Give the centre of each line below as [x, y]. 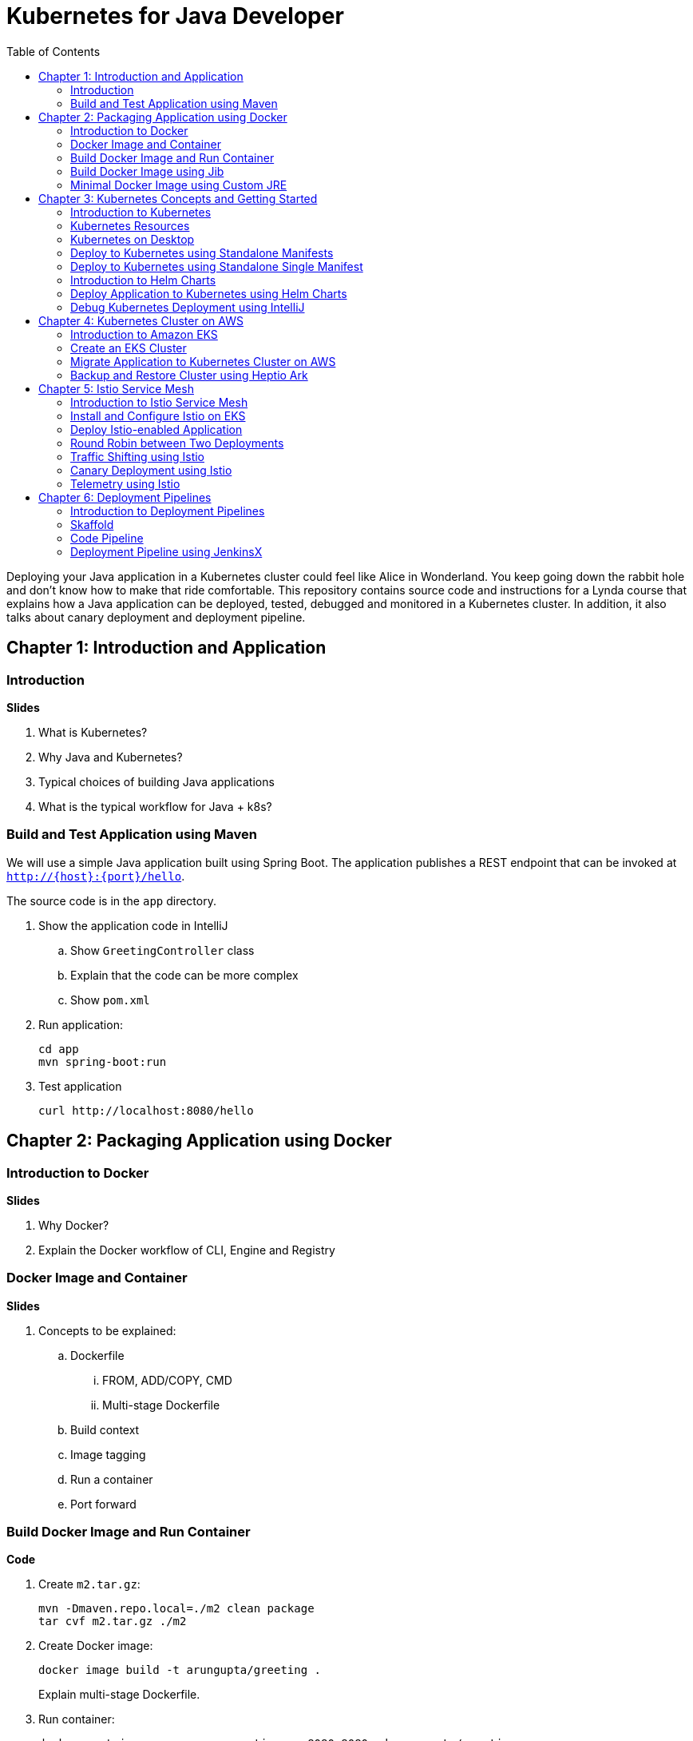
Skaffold [92, 524]
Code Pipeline [107, 538]
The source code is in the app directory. [111, 900]
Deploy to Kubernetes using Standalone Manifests [202, 252]
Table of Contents [53, 51]
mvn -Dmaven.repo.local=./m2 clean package [176, 1609]
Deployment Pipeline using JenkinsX [166, 551]
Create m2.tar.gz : [89, 1584]
